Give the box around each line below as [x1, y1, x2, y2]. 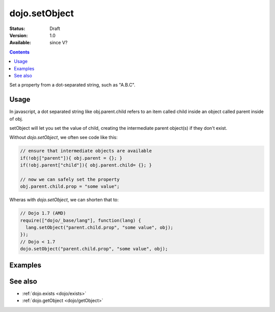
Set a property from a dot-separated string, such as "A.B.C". [9, 82, 136, 88]
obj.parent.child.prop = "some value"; [20, 184, 120, 189]
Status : [9, 25, 25, 32]
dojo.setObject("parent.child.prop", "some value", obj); [20, 246, 168, 252]
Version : [9, 32, 28, 38]
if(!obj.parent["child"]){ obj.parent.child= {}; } [20, 162, 152, 168]
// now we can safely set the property [20, 176, 120, 182]
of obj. [9, 116, 23, 122]
